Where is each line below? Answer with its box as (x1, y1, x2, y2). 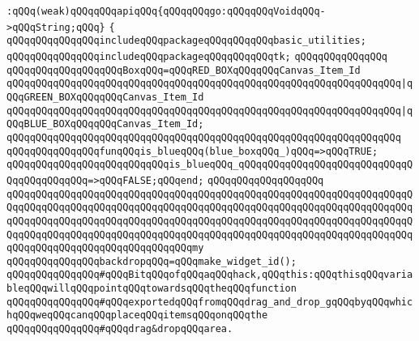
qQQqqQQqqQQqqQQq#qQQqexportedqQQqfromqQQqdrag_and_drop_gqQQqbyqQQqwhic (6, 296, 413, 308)
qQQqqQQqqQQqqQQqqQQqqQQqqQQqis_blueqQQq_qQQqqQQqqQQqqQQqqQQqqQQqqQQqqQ (6, 159, 413, 171)
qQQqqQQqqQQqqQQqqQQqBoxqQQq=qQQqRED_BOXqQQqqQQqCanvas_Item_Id (6, 64, 361, 76)
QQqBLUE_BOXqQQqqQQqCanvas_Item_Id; (6, 118, 204, 130)
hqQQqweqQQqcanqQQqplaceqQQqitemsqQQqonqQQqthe (6, 309, 268, 322)
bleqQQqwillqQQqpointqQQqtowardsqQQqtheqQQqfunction (6, 283, 297, 295)
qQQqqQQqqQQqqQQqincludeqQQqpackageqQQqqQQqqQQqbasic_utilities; (6, 35, 366, 47)
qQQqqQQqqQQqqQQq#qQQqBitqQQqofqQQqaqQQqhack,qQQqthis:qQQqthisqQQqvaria (6, 269, 413, 281)
